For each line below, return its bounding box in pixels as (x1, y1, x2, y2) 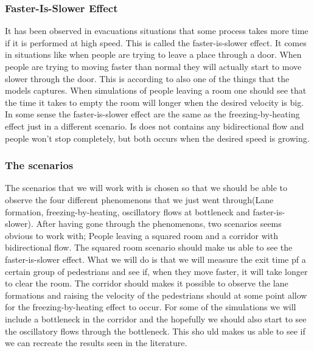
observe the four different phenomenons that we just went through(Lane (5, 193, 274, 206)
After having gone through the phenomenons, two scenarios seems (36, 217, 282, 230)
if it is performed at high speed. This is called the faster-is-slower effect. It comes (5, 36, 307, 49)
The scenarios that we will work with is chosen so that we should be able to (5, 181, 288, 194)
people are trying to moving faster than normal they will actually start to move (5, 60, 302, 72)
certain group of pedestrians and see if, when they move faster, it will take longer (5, 265, 308, 277)
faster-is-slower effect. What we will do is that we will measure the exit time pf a (5, 252, 306, 265)
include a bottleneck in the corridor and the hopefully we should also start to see (5, 312, 307, 325)
